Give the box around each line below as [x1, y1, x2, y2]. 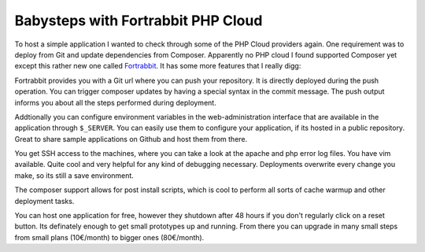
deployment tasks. [14, 196, 75, 206]
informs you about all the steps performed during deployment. [14, 98, 216, 107]
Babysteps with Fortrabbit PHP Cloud [14, 12, 263, 29]
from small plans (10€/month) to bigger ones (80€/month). [14, 232, 205, 242]
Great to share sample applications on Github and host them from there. [14, 134, 248, 143]
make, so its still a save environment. [14, 170, 134, 180]
